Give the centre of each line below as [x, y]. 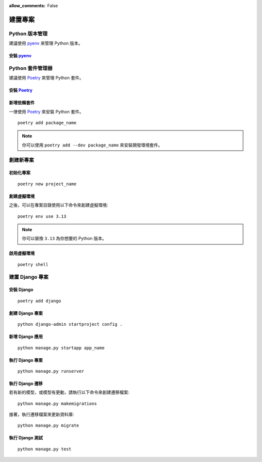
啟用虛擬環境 [22, 253]
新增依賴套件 [22, 103]
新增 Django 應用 [26, 336]
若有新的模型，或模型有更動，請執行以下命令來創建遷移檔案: [69, 392]
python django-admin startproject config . [70, 324]
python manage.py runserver [51, 371]
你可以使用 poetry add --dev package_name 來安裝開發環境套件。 [92, 145]
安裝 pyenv [20, 56]
